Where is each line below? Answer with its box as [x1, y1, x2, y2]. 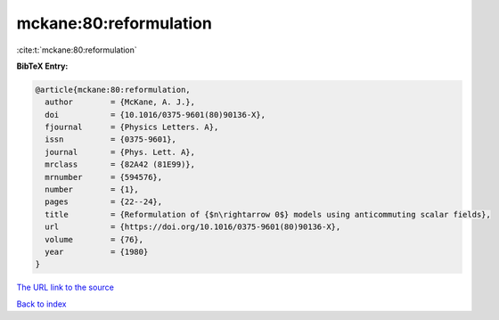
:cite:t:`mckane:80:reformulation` [16, 45, 137, 55]
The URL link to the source [16, 282, 115, 293]
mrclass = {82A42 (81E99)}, [45, 160, 196, 169]
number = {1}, [45, 185, 140, 195]
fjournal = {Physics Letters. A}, [45, 122, 219, 133]
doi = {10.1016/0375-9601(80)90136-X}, [45, 110, 266, 119]
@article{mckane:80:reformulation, [35, 85, 191, 94]
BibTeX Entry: [16, 61, 69, 71]
